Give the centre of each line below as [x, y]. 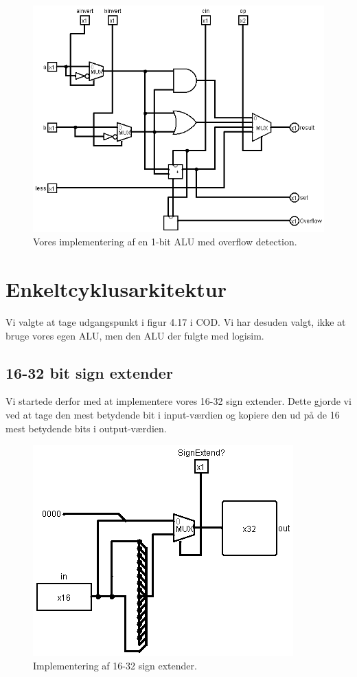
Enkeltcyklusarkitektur [116, 289]
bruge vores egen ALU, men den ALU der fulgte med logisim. [135, 335]
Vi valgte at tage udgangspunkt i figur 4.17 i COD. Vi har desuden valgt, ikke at [176, 322]
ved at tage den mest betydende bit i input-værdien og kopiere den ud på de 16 [173, 414]
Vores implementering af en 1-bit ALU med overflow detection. [165, 242]
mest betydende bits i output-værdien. [86, 428]
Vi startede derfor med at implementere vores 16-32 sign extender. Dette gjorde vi [178, 401]
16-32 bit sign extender [89, 372]
